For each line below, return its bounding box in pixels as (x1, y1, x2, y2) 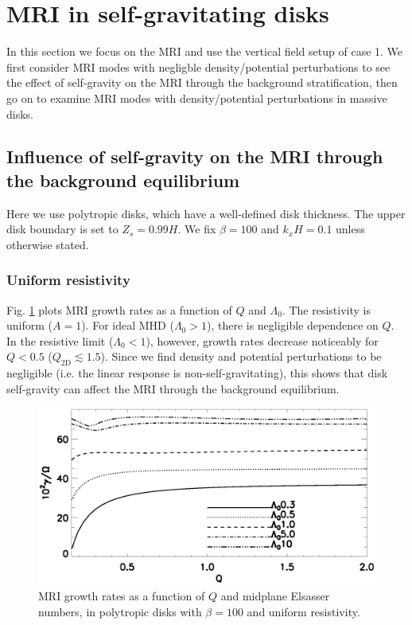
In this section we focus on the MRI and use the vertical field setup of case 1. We (6, 43, 403, 60)
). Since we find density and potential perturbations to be (100, 348, 382, 365)
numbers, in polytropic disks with (38, 603, 202, 619)
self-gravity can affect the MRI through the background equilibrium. (6, 380, 340, 396)
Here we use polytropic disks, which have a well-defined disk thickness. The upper (6, 205, 406, 221)
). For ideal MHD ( (81, 317, 174, 334)
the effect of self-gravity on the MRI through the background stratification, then (6, 74, 398, 91)
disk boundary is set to (6, 221, 119, 237)
